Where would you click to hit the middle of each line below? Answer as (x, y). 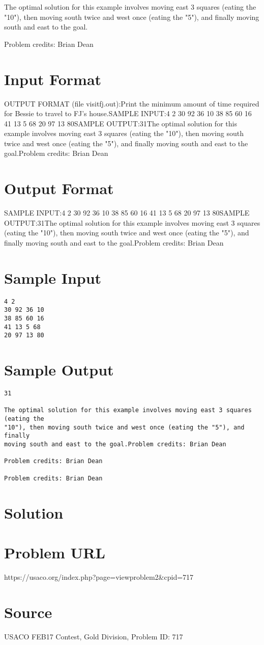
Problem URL (55, 552)
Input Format (53, 79)
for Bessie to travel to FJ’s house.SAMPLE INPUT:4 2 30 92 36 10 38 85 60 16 (128, 113)
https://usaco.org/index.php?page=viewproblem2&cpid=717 (99, 576)
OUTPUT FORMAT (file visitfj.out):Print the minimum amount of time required (132, 103)
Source (28, 612)
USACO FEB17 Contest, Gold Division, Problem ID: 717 (94, 636)
